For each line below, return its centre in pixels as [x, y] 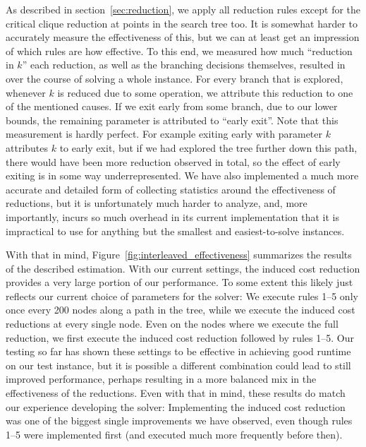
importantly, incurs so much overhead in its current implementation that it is [173, 216]
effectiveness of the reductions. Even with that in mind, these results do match [176, 393]
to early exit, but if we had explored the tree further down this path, [208, 147]
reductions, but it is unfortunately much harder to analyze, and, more [157, 203]
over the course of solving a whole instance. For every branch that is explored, [175, 78]
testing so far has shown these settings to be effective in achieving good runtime [178, 351]
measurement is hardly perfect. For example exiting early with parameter [164, 134]
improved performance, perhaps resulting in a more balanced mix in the [161, 379]
